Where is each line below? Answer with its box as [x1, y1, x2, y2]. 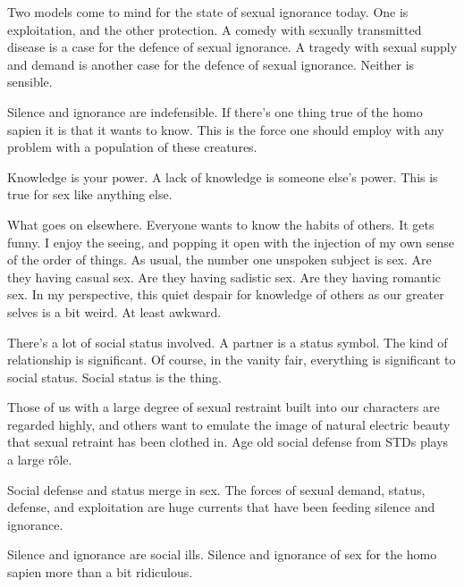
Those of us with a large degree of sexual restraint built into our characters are [7, 398, 440, 416]
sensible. [7, 72, 53, 91]
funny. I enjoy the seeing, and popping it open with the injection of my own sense [7, 232, 454, 251]
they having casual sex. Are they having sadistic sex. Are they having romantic [7, 267, 442, 286]
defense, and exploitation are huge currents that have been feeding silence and [7, 498, 435, 516]
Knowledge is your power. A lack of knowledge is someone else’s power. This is [7, 167, 438, 186]
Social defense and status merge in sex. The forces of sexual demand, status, [7, 480, 426, 499]
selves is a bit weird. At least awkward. [7, 302, 222, 321]
